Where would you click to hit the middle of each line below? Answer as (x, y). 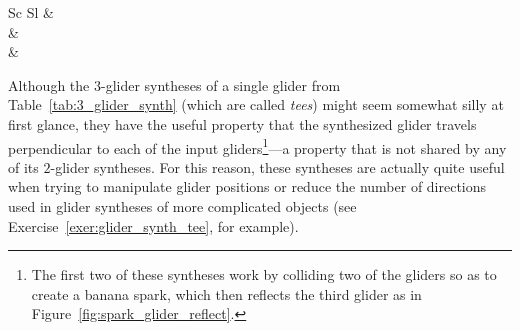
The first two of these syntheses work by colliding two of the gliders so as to (264, 274)
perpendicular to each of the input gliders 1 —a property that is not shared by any (257, 146)
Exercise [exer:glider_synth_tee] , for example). (153, 225)
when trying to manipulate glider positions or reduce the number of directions (247, 186)
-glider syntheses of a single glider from (220, 84)
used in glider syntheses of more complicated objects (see (182, 206)
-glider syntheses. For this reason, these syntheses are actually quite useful (277, 166)
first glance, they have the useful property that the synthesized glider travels (242, 123)
